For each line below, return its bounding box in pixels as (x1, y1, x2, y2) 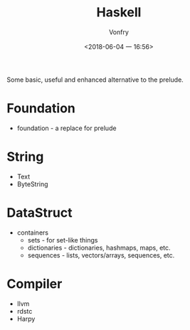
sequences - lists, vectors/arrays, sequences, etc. (27, 250, 175, 260)
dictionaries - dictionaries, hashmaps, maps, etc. (27, 243, 171, 252)
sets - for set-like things (27, 235, 98, 244)
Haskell (96, 4, 142, 21)
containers (16, 228, 49, 237)
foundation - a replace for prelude (16, 124, 117, 132)
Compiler (6, 275, 63, 292)
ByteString (16, 179, 48, 188)
